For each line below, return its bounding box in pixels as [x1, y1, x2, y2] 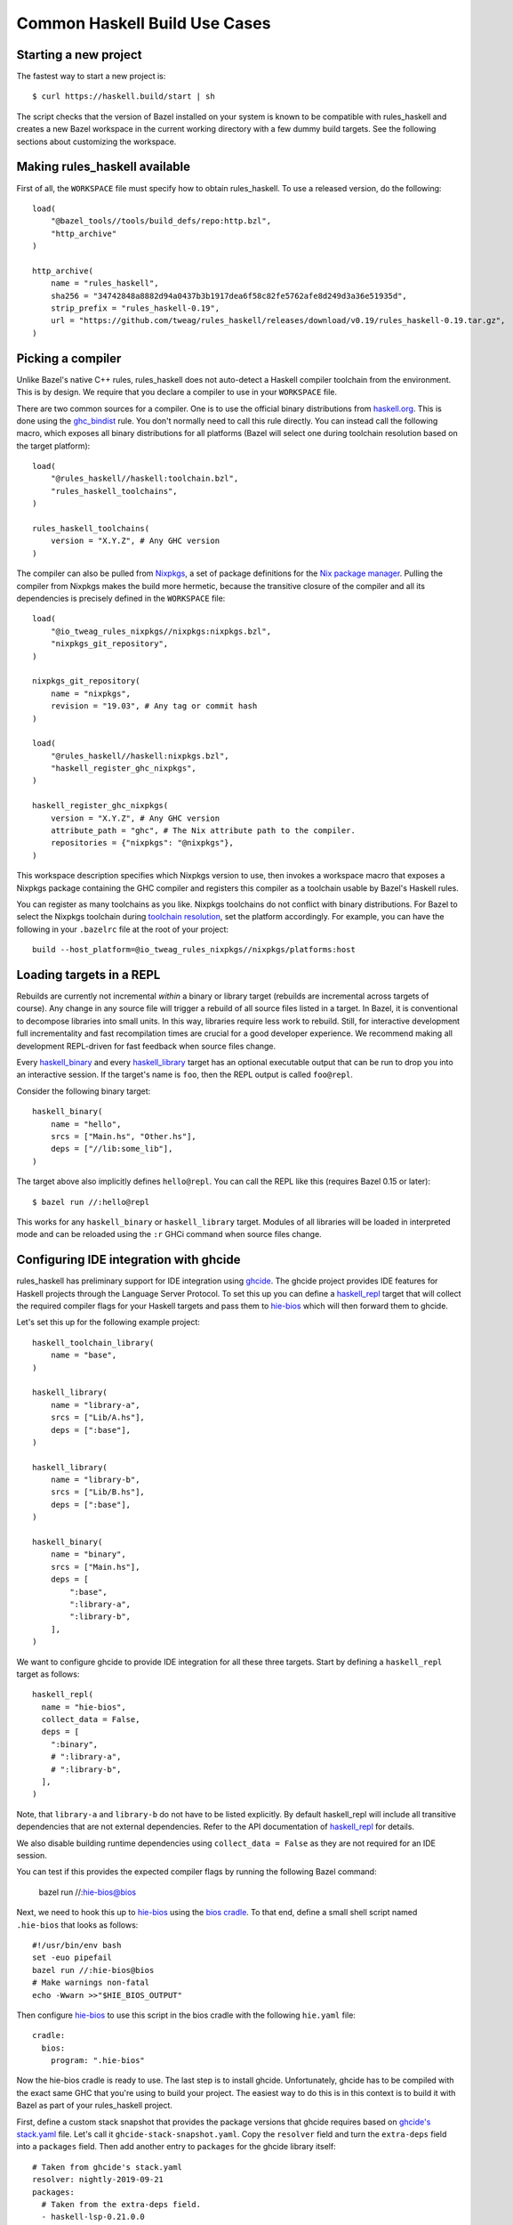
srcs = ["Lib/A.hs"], [50, 1412, 146, 1423]
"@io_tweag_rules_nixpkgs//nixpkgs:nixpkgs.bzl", [50, 626, 271, 636]
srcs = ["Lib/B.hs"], [50, 1487, 146, 1497]
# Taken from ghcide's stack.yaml [32, 2162, 182, 2172]
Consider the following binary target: [16, 1086, 151, 1096]
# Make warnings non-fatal [32, 1978, 150, 1988]
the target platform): [16, 441, 91, 451]
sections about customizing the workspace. [16, 136, 177, 147]
